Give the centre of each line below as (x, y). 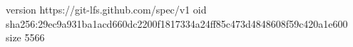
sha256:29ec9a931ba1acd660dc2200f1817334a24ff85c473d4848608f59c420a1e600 (177, 23)
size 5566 (25, 37)
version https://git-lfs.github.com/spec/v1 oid (106, 9)
